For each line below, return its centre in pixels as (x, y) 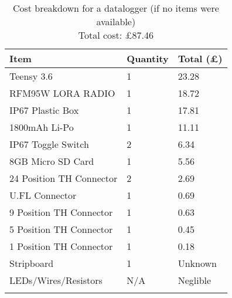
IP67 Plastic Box (44, 110)
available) (116, 21)
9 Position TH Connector (61, 212)
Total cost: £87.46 (116, 35)
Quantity (148, 58)
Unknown (197, 263)
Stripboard (32, 263)
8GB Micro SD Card (52, 161)
